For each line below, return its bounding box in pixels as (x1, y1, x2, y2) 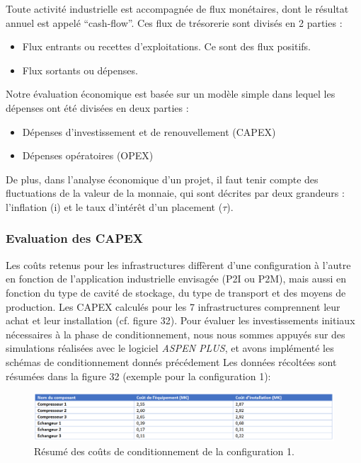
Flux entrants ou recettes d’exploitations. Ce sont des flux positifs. (22, 39, 311, 54)
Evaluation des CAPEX (6, 229, 143, 247)
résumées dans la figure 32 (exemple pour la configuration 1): (6, 368, 271, 383)
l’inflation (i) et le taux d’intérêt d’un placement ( (6, 199, 223, 214)
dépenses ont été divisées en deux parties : (6, 100, 189, 115)
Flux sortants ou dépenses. (22, 62, 138, 77)
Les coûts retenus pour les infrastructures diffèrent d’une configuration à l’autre (6, 257, 351, 272)
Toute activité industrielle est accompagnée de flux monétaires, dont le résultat (6, 1, 349, 16)
